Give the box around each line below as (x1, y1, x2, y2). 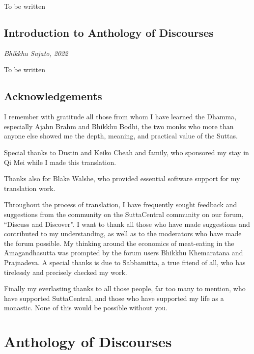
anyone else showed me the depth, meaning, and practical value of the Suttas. (4, 131, 238, 141)
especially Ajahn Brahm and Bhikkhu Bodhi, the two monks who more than (4, 121, 234, 131)
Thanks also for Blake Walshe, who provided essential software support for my (4, 173, 240, 184)
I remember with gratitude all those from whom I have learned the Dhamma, (4, 111, 236, 122)
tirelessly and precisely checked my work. (4, 267, 127, 277)
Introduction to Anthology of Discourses (4, 25, 214, 40)
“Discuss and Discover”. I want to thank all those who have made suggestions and (4, 218, 250, 229)
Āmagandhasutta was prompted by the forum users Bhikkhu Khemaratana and (4, 247, 243, 258)
